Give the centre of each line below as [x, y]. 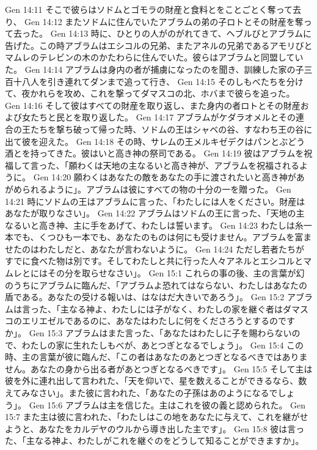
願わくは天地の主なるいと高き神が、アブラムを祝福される [184, 165]
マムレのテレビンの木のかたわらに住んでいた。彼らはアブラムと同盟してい [154, 57]
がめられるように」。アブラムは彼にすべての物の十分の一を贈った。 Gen [148, 189]
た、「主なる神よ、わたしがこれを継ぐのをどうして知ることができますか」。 [155, 441]
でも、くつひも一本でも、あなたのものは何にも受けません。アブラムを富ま [162, 237]
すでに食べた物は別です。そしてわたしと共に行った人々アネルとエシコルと [154, 261]
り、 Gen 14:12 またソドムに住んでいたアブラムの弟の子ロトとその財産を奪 [154, 21]
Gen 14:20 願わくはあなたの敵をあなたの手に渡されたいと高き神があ [169, 177]
